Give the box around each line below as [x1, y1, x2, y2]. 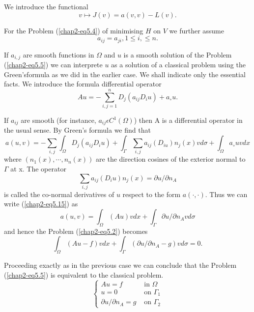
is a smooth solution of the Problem [123, 49, 232, 59]
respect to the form [122, 189, 181, 199]
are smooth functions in [23, 49, 94, 59]
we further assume [169, 25, 224, 35]
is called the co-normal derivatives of [4, 189, 114, 199]
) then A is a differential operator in [134, 115, 243, 125]
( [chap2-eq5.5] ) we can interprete [4, 59, 103, 70]
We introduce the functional [4, 1, 88, 11]
